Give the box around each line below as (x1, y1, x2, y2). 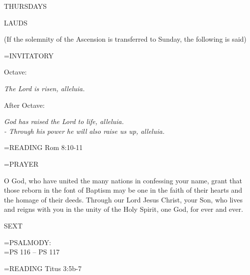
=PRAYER (4, 158, 39, 169)
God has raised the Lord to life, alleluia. (4, 116, 124, 126)
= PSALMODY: (4, 237, 51, 247)
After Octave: (4, 100, 45, 110)
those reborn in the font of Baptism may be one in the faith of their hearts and (4, 185, 243, 195)
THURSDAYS (4, 1, 47, 11)
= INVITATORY (4, 50, 54, 60)
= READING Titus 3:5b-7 (4, 263, 82, 273)
